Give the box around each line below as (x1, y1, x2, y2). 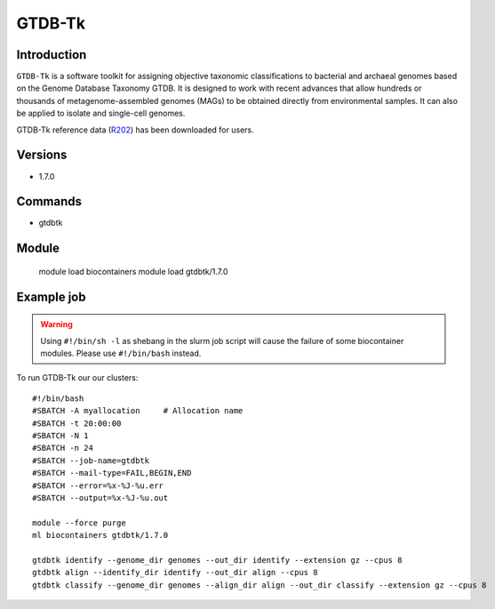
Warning (40, 319, 73, 330)
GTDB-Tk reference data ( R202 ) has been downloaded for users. (16, 124, 254, 135)
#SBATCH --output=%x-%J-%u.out (32, 493, 169, 502)
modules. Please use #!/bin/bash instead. (40, 348, 202, 359)
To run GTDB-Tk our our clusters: (16, 373, 139, 383)
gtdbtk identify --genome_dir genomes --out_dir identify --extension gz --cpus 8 (32, 555, 403, 565)
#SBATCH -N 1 (32, 430, 89, 440)
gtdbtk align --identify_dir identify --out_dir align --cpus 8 (32, 567, 319, 578)
